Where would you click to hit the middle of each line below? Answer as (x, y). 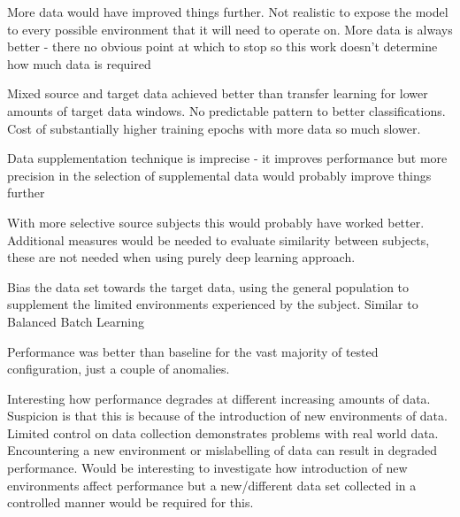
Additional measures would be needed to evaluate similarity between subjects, (218, 239)
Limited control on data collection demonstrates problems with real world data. (223, 432)
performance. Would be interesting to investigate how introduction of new (207, 468)
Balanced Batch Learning (76, 321)
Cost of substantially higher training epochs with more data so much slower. (214, 128)
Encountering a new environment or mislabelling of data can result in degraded (222, 450)
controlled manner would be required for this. (130, 502)
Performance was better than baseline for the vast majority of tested (193, 351)
